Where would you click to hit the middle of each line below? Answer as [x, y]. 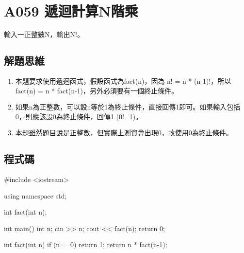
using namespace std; [35, 195]
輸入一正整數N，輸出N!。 [44, 34]
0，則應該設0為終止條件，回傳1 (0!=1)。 [79, 116]
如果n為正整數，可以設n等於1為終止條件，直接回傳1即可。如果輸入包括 [128, 107]
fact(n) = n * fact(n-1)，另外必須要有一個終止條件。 [97, 90]
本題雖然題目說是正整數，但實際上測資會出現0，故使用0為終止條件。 [124, 133]
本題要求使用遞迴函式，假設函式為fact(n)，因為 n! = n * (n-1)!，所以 [123, 81]
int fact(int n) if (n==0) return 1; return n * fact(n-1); [86, 244]
